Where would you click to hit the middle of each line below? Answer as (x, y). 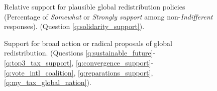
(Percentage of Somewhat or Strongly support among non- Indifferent (108, 16)
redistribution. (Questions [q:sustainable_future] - (80, 53)
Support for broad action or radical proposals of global (88, 43)
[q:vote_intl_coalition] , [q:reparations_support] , (79, 72)
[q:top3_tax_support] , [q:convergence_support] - (79, 62)
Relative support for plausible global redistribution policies (95, 6)
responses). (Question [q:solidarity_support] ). (74, 26)
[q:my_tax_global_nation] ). (48, 82)
